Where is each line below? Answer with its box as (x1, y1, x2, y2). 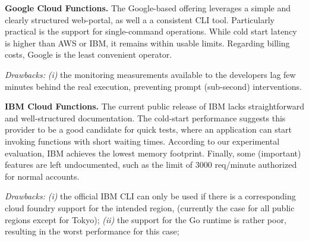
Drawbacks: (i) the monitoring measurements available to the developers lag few (5, 68, 296, 80)
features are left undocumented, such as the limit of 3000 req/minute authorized (5, 158, 297, 171)
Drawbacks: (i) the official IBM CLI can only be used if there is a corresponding (5, 190, 296, 202)
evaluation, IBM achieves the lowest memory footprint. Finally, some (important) (5, 146, 301, 159)
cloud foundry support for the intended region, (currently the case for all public (5, 201, 295, 214)
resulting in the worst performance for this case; (5, 225, 179, 237)
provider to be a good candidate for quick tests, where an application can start (5, 123, 292, 136)
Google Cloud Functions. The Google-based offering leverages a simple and (5, 2, 291, 14)
